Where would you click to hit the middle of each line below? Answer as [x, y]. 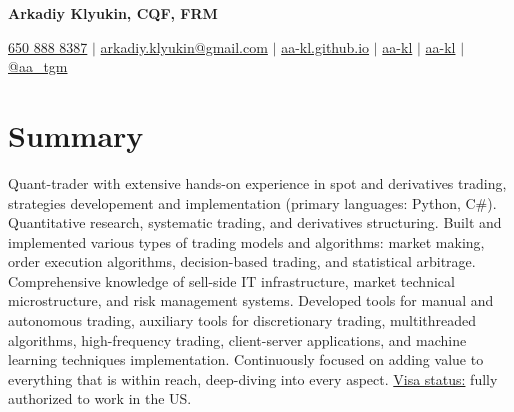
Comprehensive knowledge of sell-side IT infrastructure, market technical [231, 280]
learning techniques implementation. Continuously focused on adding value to [246, 359]
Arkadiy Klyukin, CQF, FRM [113, 13]
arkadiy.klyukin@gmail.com [184, 46]
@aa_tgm [38, 66]
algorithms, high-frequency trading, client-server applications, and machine [237, 339]
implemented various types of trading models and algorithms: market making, [246, 241]
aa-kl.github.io [325, 46]
